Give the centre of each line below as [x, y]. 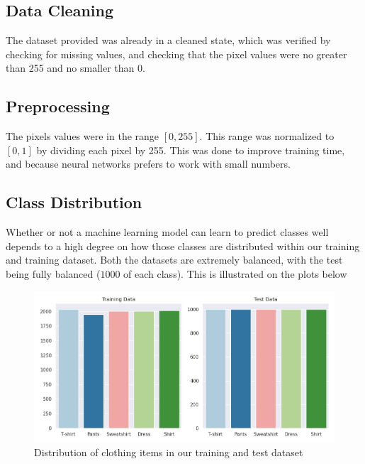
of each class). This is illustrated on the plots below [235, 273]
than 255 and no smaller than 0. [75, 68]
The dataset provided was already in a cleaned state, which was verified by [168, 40]
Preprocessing [58, 106]
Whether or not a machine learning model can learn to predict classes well [167, 232]
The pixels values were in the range [83, 136]
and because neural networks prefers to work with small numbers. [148, 164]
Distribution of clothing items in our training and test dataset [169, 452]
